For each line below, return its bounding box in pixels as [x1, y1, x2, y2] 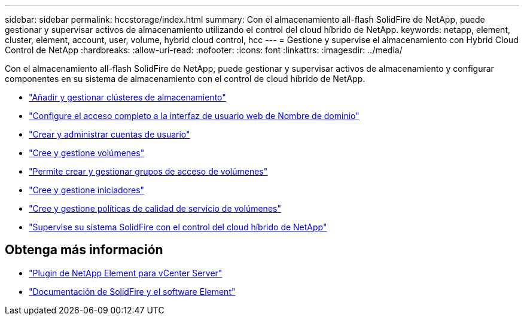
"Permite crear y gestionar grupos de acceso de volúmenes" [29, 166, 268, 176]
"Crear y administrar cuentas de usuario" [29, 129, 190, 139]
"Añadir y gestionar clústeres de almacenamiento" [29, 92, 226, 102]
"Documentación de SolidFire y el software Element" [29, 286, 236, 297]
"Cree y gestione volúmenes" [29, 148, 145, 158]
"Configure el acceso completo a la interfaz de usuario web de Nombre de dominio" [29, 111, 360, 121]
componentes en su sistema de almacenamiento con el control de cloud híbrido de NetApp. [5, 74, 365, 84]
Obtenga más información [5, 242, 163, 258]
